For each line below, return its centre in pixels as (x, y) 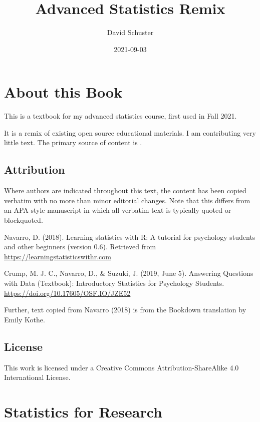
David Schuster (130, 32)
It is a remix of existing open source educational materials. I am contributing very (130, 132)
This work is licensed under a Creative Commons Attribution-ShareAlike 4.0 (121, 367)
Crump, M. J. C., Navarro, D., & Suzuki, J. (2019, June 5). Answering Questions (129, 273)
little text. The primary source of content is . (73, 142)
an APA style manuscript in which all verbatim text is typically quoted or (118, 210)
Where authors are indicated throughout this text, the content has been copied (125, 190)
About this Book (63, 92)
